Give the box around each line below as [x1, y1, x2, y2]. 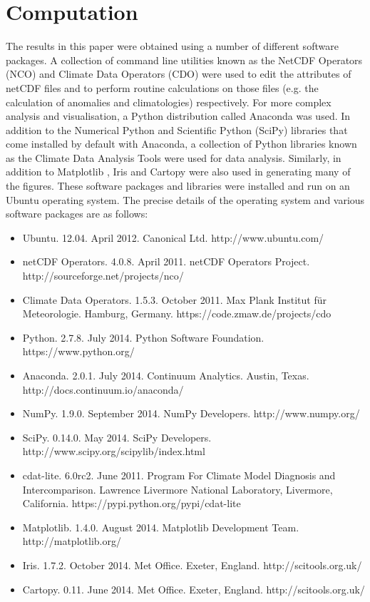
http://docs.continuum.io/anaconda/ [22, 382, 184, 397]
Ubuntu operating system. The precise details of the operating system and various [6, 192, 365, 207]
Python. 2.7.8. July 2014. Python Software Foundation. [22, 330, 264, 345]
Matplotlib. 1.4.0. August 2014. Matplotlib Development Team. [22, 519, 299, 534]
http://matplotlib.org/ [22, 534, 121, 549]
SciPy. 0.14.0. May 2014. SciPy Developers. [22, 429, 212, 444]
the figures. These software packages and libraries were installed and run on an [6, 178, 350, 193]
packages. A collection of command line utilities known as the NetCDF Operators [6, 52, 363, 67]
